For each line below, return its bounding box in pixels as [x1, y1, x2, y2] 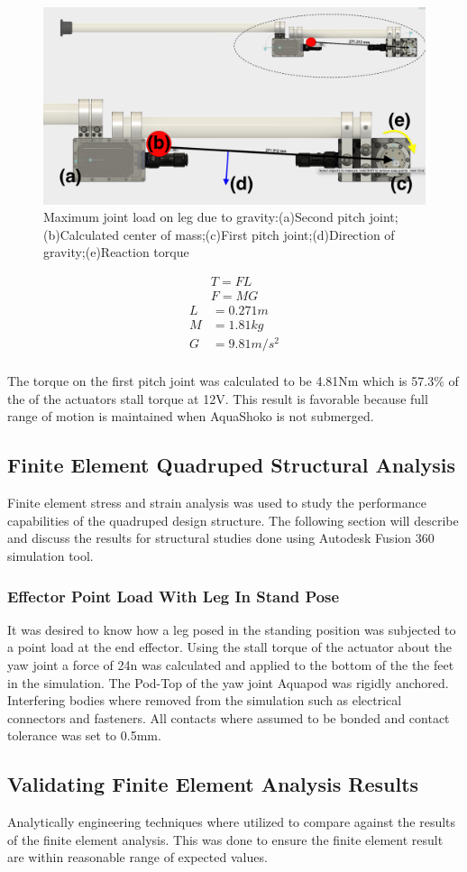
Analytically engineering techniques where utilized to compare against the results [7, 812, 456, 831]
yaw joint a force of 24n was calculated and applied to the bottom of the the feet [7, 656, 454, 675]
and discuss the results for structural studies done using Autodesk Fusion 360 [7, 528, 435, 547]
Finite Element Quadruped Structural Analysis [7, 451, 456, 479]
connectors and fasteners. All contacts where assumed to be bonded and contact [7, 708, 450, 727]
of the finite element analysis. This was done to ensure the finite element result [7, 830, 444, 849]
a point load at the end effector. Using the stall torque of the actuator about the [7, 638, 452, 656]
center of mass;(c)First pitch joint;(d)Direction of [123, 225, 395, 243]
